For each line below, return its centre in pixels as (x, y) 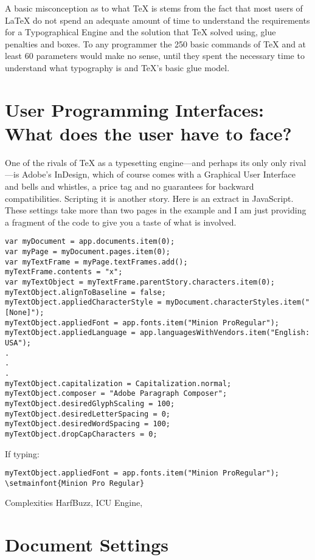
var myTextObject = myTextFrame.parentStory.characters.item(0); (140, 282)
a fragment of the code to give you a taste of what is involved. (121, 222)
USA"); (18, 343)
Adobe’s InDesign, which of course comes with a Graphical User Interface (159, 174)
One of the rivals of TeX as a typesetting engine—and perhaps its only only (146, 162)
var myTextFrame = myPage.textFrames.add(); (96, 262)
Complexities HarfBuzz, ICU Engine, (74, 503)
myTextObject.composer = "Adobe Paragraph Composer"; (116, 394)
